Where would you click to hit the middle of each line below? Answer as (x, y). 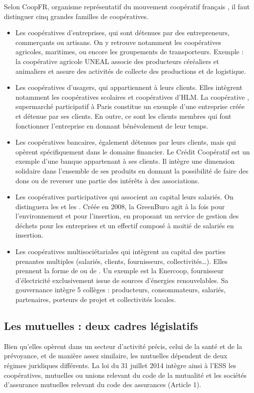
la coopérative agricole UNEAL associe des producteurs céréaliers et (117, 61)
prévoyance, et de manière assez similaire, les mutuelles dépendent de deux (116, 356)
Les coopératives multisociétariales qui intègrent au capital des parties (120, 251)
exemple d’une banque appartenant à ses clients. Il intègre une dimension (125, 161)
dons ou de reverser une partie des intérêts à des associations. (107, 180)
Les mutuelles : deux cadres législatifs (101, 326)
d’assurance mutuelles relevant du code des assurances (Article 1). (103, 384)
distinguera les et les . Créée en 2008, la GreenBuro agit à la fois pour (120, 206)
